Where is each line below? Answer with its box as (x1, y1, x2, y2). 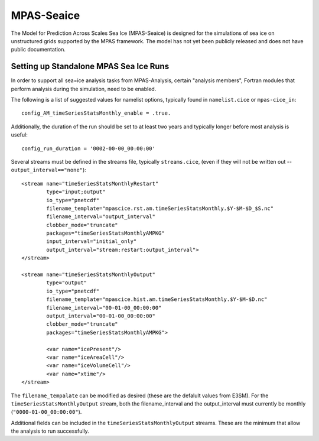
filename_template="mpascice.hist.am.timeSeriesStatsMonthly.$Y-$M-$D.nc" (46, 296, 268, 303)
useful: (11, 131, 28, 138)
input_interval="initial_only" (46, 238, 137, 245)
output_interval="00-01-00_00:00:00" (46, 313, 156, 319)
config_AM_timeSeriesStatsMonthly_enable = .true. (21, 110, 171, 116)
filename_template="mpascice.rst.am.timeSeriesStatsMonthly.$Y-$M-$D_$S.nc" (46, 205, 274, 212)
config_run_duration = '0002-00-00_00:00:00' (21, 145, 156, 152)
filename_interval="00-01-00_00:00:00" (46, 304, 162, 311)
